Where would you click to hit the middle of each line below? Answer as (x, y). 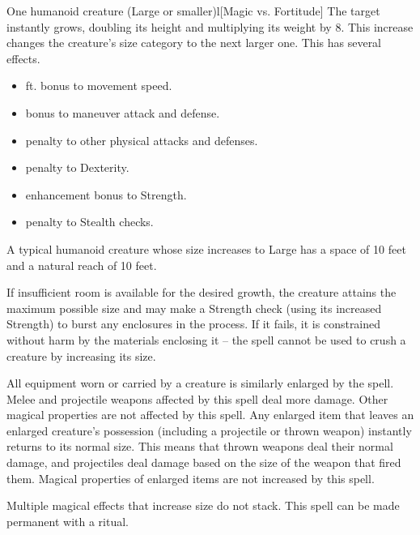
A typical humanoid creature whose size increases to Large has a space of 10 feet (206, 248)
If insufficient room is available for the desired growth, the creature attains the (202, 292)
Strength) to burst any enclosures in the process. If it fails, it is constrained (194, 324)
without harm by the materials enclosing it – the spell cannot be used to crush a (206, 339)
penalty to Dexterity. (77, 167)
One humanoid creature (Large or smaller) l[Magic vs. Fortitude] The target (193, 11)
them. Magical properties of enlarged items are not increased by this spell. (191, 478)
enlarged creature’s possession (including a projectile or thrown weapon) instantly (209, 430)
